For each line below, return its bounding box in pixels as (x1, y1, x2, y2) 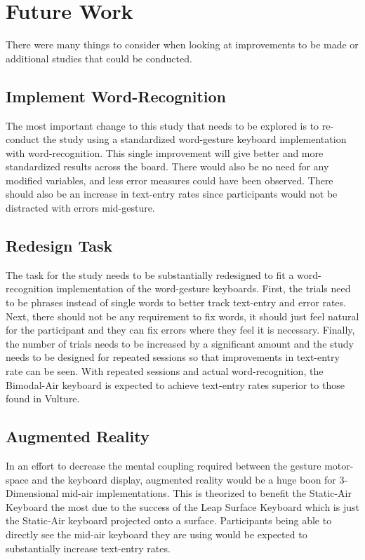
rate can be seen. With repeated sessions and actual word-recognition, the (6, 364, 324, 378)
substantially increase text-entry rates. (6, 540, 171, 555)
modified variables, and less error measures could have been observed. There (6, 172, 333, 187)
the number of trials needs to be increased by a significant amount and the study (6, 336, 354, 350)
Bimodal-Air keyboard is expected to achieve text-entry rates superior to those (6, 377, 345, 392)
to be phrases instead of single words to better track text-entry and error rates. (6, 295, 346, 310)
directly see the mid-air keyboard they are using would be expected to (6, 526, 307, 541)
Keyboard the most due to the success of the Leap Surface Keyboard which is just (6, 499, 359, 514)
